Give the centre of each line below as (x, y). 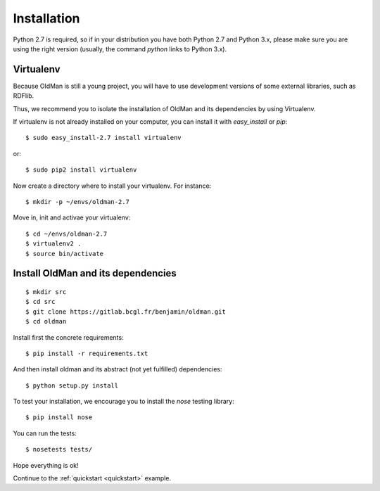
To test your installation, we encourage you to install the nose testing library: (124, 402)
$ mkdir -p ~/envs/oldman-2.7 (78, 202)
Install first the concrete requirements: (68, 337)
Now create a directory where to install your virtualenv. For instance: (112, 186)
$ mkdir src (46, 292)
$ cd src (40, 302)
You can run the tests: (45, 433)
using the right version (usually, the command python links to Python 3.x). (120, 49)
